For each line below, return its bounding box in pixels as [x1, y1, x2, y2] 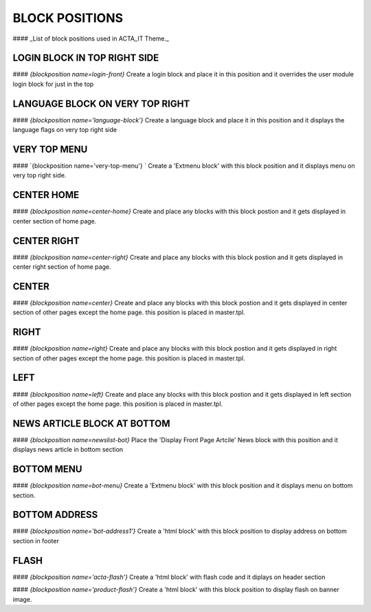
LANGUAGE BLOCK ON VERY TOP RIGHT [12, 98, 190, 109]
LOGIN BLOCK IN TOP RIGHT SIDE [12, 52, 159, 64]
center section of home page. [12, 217, 97, 225]
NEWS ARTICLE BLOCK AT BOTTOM [12, 417, 170, 429]
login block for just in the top [12, 80, 94, 88]
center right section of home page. [12, 263, 111, 271]
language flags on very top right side [12, 126, 117, 134]
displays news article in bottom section [12, 446, 124, 454]
